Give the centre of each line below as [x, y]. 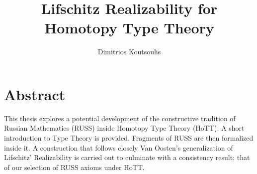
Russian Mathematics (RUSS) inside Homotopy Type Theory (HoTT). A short [124, 128]
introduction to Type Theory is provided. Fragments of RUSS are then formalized [129, 138]
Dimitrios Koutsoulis [129, 52]
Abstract [35, 94]
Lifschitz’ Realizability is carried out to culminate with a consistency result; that [127, 157]
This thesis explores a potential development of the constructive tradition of [120, 118]
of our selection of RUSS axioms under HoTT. [74, 167]
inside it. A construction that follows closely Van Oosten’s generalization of [119, 147]
